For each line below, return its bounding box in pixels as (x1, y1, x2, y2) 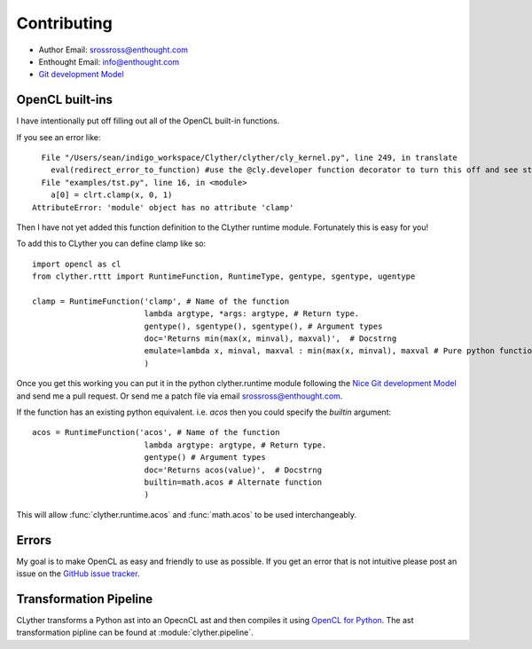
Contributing (16, 13, 113, 33)
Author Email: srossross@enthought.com (38, 44, 189, 55)
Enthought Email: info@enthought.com (38, 56, 180, 67)
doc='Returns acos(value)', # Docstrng (144, 464, 323, 475)
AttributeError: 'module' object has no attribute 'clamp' (32, 202, 294, 212)
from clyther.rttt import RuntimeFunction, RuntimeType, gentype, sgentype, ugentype (32, 272, 416, 281)
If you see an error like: (16, 131, 101, 142)
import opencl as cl (32, 258, 121, 269)
